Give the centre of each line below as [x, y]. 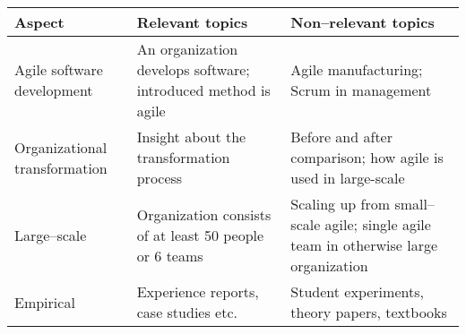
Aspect [39, 22]
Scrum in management [361, 90]
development [54, 90]
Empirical [45, 302]
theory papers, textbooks [369, 312]
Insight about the [191, 137]
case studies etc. [187, 312]
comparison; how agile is [367, 157]
